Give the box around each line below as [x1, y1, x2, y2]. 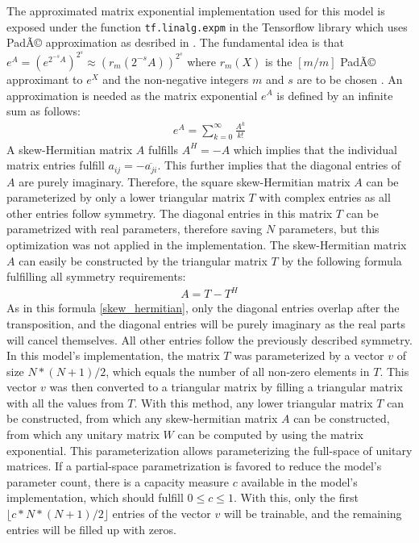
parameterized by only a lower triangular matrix [6, 189, 245, 206]
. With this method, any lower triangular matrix [134, 394, 373, 411]
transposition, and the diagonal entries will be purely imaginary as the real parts [6, 315, 405, 332]
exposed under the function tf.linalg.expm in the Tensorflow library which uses [6, 18, 408, 35]
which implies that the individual [233, 140, 397, 157]
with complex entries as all [259, 189, 391, 206]
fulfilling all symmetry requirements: [6, 268, 186, 285]
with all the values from [6, 394, 124, 411]
